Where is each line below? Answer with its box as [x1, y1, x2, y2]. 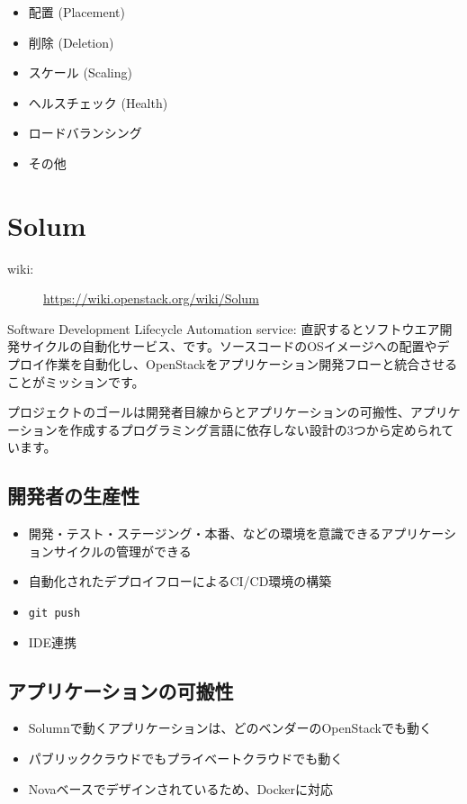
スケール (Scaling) [28, 63, 132, 82]
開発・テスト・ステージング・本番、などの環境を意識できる [28, 524, 382, 543]
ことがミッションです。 [7, 372, 145, 391]
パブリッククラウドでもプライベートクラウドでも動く [28, 749, 344, 768]
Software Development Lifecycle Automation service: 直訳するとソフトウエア [7, 319, 440, 338]
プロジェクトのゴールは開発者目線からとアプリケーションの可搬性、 [7, 402, 410, 421]
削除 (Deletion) [28, 32, 114, 51]
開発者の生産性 [7, 482, 139, 510]
